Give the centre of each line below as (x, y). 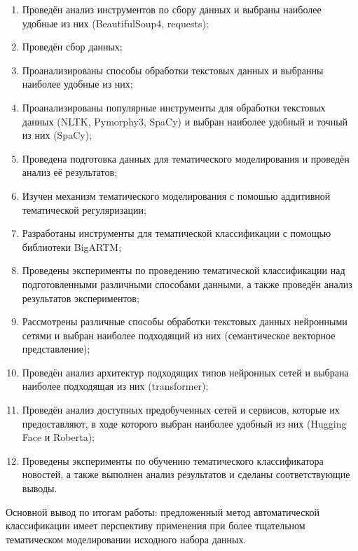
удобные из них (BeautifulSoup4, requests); (115, 23)
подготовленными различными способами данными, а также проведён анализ (187, 284)
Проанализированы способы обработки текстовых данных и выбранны (173, 70)
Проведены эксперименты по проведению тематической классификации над (184, 270)
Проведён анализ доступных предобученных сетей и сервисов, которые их (181, 410)
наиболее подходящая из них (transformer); (115, 386)
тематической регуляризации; (84, 209)
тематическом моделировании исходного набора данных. (126, 539)
